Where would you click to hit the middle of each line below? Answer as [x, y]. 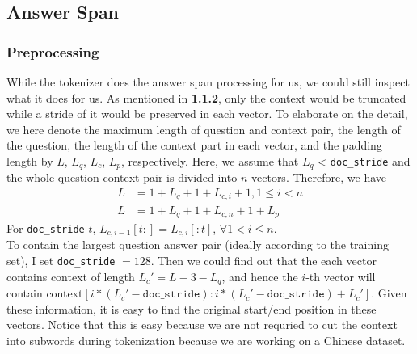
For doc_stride [46, 228]
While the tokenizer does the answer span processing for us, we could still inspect [208, 82]
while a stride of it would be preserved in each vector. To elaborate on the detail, [207, 114]
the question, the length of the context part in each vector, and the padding [194, 145]
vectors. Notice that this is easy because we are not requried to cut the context [202, 324]
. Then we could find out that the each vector [263, 261]
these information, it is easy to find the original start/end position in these [192, 308]
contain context [45, 293]
